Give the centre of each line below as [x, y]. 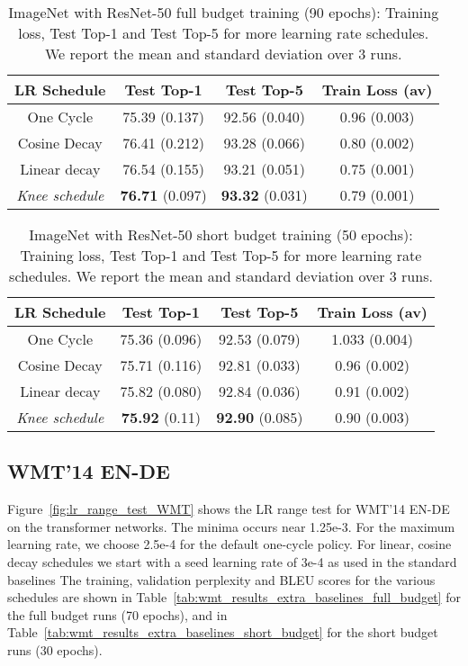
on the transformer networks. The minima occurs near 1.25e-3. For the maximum [231, 526]
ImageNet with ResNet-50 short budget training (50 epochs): [221, 234]
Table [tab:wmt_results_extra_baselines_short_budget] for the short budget [223, 632]
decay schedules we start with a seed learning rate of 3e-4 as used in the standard [232, 561]
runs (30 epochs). [55, 649]
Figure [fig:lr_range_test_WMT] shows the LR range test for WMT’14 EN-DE [229, 509]
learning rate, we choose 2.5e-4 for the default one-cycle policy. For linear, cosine [229, 544]
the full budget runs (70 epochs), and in [117, 614]
